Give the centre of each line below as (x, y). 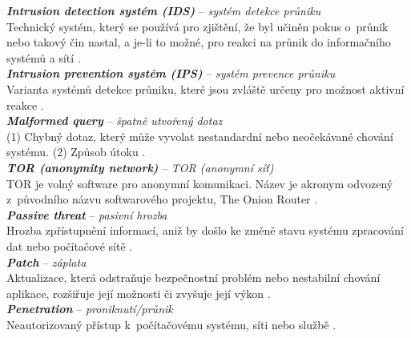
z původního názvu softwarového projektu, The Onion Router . (162, 199)
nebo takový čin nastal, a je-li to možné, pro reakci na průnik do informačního (199, 42)
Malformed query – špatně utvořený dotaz (115, 121)
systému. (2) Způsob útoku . (76, 152)
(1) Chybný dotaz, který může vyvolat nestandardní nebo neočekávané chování (200, 136)
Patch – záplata (46, 262)
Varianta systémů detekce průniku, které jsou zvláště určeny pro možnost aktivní (205, 89)
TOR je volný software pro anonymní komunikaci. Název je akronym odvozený (200, 183)
